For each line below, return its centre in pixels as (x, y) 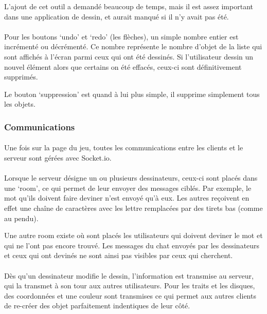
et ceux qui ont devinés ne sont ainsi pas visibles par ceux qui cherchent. (119, 255)
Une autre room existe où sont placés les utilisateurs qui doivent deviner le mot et (133, 235)
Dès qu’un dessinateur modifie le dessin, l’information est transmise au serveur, (129, 275)
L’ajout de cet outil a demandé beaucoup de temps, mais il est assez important (129, 6)
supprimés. (21, 77)
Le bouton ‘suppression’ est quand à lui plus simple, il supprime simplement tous (132, 94)
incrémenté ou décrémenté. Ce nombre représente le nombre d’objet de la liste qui (133, 46)
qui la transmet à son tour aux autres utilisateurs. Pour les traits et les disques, (130, 286)
